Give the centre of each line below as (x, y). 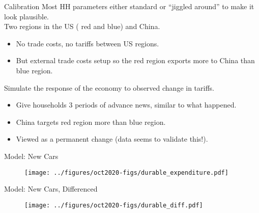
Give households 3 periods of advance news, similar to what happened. (126, 105)
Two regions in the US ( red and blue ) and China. (82, 26)
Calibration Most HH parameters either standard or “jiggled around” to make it (129, 6)
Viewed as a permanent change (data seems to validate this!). (112, 139)
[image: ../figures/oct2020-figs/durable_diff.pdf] (114, 205)
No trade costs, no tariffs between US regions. (88, 43)
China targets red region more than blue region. (91, 122)
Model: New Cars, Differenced (51, 189)
